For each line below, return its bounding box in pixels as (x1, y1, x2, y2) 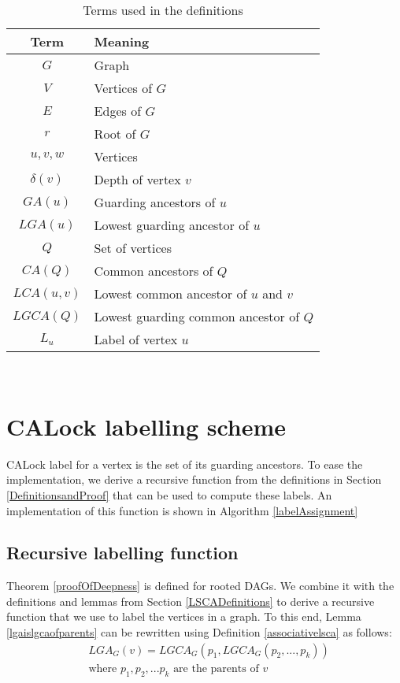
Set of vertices (94, 239, 172, 257)
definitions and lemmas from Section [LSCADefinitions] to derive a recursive (6, 592, 375, 609)
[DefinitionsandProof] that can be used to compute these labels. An (6, 486, 332, 503)
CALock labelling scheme (6, 410, 287, 442)
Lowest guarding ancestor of (94, 216, 250, 234)
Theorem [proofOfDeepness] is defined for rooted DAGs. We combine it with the (6, 577, 394, 594)
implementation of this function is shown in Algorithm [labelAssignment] (6, 502, 358, 518)
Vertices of (94, 79, 153, 97)
